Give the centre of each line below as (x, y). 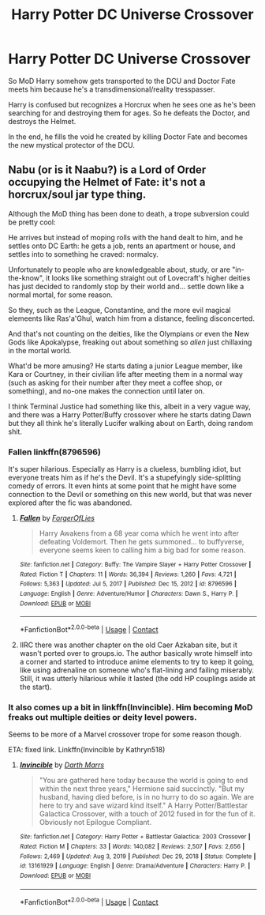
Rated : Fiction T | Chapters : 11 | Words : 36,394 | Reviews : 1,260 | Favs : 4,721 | (128, 574)
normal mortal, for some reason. (60, 295)
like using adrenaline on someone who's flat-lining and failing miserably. (137, 670)
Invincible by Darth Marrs (62, 765)
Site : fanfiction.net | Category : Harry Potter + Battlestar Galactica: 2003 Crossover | (135, 837)
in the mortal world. (40, 350)
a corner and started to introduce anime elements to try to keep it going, (137, 661)
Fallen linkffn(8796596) (54, 452)
